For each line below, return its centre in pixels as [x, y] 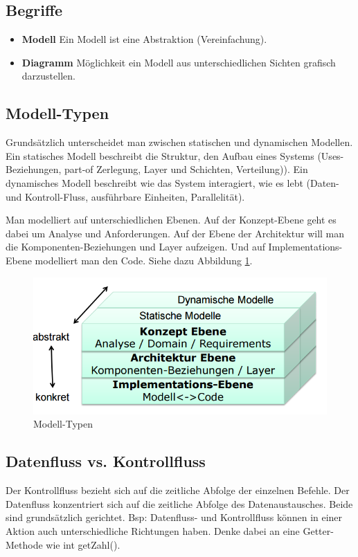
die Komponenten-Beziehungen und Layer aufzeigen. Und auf [135, 247]
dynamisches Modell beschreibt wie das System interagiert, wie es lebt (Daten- [172, 182]
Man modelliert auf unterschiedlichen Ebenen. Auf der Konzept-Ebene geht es [171, 220]
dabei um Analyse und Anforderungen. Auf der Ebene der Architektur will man [175, 233]
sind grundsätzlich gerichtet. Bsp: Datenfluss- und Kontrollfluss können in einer [174, 517]
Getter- [318, 530]
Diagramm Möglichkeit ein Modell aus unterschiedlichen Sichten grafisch [179, 62]
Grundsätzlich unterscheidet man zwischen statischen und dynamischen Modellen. [179, 142]
